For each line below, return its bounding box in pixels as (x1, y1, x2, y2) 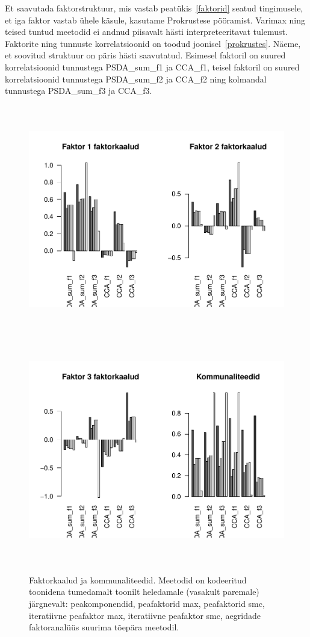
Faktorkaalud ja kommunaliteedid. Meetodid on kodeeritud (29, 573, 247, 586)
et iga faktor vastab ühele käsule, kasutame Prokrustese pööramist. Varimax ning (5, 13, 306, 26)
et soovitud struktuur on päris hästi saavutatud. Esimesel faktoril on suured (5, 49, 286, 61)
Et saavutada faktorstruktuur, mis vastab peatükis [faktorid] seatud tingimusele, (5, 2, 303, 14)
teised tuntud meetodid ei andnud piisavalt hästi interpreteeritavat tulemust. (5, 25, 288, 38)
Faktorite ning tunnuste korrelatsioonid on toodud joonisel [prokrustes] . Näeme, (5, 37, 301, 49)
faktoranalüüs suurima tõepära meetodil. (29, 621, 179, 633)
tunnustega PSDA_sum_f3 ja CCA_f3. (5, 84, 152, 97)
